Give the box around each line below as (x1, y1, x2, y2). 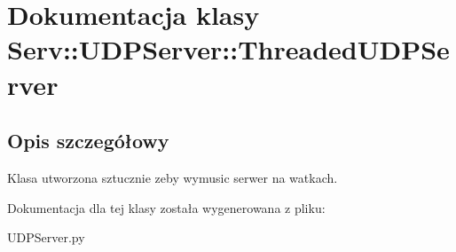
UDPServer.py (7, 228, 85, 247)
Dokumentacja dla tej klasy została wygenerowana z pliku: (7, 198, 326, 217)
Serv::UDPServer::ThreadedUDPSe (7, 31, 450, 67)
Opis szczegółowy (7, 127, 169, 154)
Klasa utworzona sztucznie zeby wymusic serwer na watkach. (7, 168, 338, 186)
